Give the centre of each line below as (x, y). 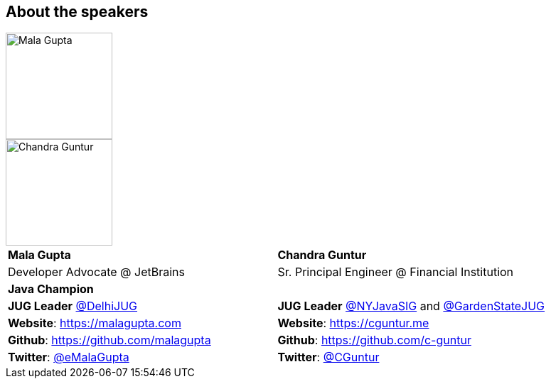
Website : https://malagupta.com (95, 323)
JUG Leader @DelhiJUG (73, 306)
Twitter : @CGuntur (328, 357)
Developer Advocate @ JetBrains (96, 272)
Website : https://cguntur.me (353, 323)
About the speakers (77, 12)
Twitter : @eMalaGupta (69, 357)
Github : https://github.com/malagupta (109, 340)
